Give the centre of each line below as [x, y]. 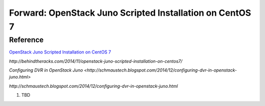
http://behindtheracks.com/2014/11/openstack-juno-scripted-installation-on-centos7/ [96, 61]
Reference [26, 40]
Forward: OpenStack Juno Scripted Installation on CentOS [130, 13]
